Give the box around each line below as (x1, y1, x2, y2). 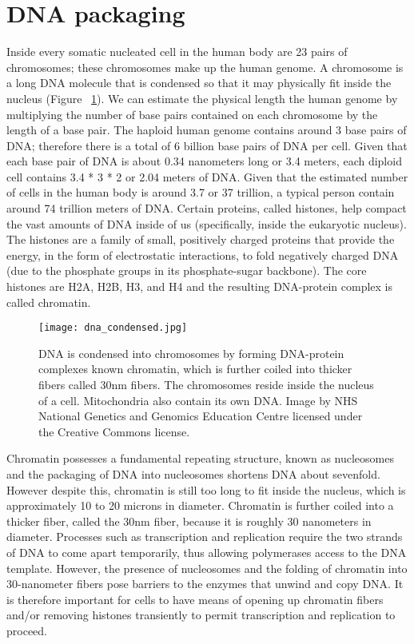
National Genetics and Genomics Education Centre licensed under (38, 407, 363, 424)
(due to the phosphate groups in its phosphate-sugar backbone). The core (6, 262, 367, 279)
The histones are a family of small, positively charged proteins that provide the (6, 231, 395, 248)
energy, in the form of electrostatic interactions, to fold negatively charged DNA (6, 246, 399, 263)
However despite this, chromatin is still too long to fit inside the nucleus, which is (6, 481, 406, 498)
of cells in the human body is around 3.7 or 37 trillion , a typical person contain (6, 184, 395, 201)
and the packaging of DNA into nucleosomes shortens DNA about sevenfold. (6, 466, 380, 483)
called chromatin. (6, 293, 91, 310)
